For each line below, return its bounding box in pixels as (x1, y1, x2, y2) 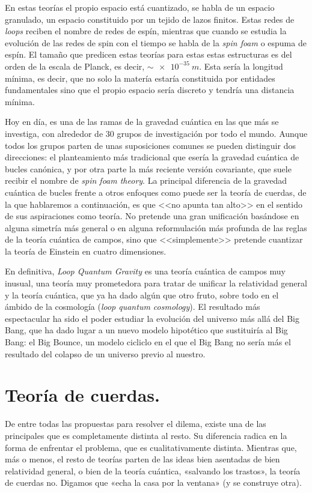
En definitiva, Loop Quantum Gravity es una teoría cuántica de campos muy (5, 265, 286, 277)
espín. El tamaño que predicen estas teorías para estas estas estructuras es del (5, 48, 292, 61)
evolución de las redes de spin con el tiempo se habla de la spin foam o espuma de (5, 36, 307, 49)
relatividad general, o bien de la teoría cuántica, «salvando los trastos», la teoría (5, 464, 301, 477)
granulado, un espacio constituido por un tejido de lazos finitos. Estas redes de (5, 13, 295, 25)
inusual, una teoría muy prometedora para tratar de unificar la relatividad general (5, 277, 307, 289)
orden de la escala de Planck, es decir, (5, 59, 145, 72)
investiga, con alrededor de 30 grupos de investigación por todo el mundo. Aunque (5, 127, 308, 139)
